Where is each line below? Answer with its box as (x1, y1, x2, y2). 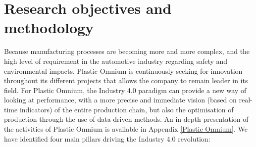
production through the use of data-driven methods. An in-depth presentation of (4, 114, 249, 124)
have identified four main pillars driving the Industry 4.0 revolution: (4, 133, 210, 144)
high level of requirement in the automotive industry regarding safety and (4, 55, 228, 66)
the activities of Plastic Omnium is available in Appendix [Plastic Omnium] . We (4, 124, 248, 134)
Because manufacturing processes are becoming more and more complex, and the (4, 46, 250, 56)
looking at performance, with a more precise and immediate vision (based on (4, 95, 237, 105)
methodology (4, 17, 94, 38)
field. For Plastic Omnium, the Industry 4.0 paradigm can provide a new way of (4, 85, 247, 95)
